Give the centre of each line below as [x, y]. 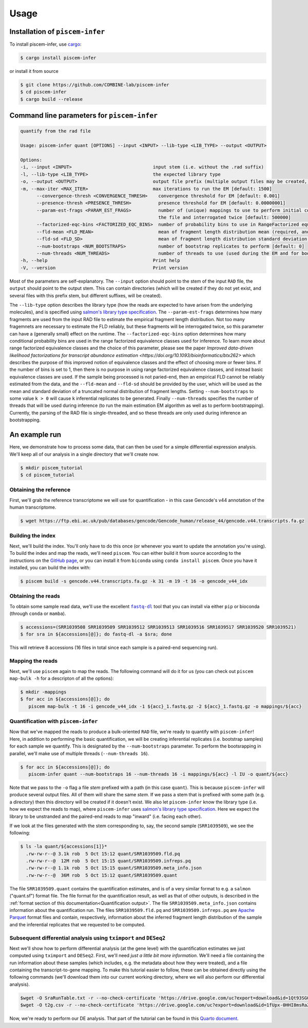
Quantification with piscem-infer [54, 721]
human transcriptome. [33, 507]
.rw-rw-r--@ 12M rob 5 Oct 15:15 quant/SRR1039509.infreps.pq [108, 861]
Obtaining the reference [40, 490]
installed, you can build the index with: [50, 567]
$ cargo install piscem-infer [58, 58]
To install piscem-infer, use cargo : [45, 44]
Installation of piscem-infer [57, 32]
